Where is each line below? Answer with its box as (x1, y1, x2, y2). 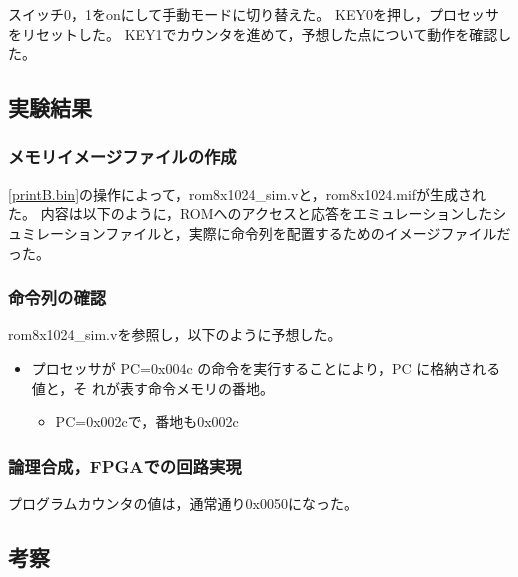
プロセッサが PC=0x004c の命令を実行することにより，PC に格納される (31, 357, 501, 378)
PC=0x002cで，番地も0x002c (55, 411, 239, 432)
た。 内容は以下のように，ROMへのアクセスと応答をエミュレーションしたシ (8, 203, 507, 224)
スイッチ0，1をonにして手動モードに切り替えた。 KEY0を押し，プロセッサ (8, 4, 499, 24)
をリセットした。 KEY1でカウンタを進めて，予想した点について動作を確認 (8, 23, 498, 44)
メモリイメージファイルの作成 (8, 144, 237, 169)
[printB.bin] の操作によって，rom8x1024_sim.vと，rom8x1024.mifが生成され (8, 183, 487, 204)
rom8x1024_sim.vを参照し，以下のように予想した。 (8, 324, 342, 345)
